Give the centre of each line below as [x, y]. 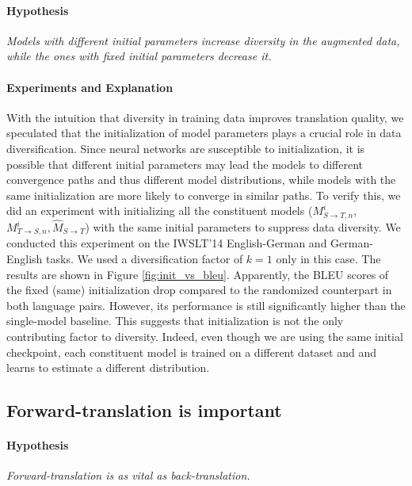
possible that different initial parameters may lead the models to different [185, 164]
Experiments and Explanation [90, 87]
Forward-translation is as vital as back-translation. [128, 475]
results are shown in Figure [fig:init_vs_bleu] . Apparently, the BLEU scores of [198, 274]
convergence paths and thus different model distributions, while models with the [201, 180]
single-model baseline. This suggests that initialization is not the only [175, 321]
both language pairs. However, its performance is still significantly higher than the [206, 305]
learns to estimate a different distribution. [108, 367]
